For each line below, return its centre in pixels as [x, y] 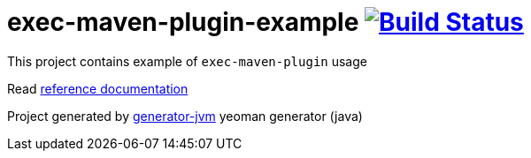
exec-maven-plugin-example [183, 22]
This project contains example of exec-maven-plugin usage [187, 61]
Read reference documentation [98, 88]
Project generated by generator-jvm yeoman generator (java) [185, 116]
